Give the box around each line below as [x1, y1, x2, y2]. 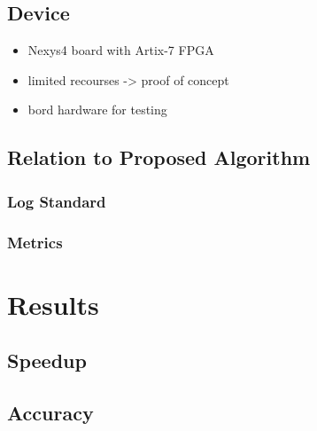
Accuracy [7, 399, 94, 426]
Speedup [7, 347, 87, 374]
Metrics [7, 231, 63, 253]
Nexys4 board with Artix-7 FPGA [27, 41, 214, 59]
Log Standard [7, 190, 106, 212]
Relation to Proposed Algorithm [7, 144, 311, 171]
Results [7, 286, 99, 322]
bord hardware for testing [27, 100, 167, 119]
